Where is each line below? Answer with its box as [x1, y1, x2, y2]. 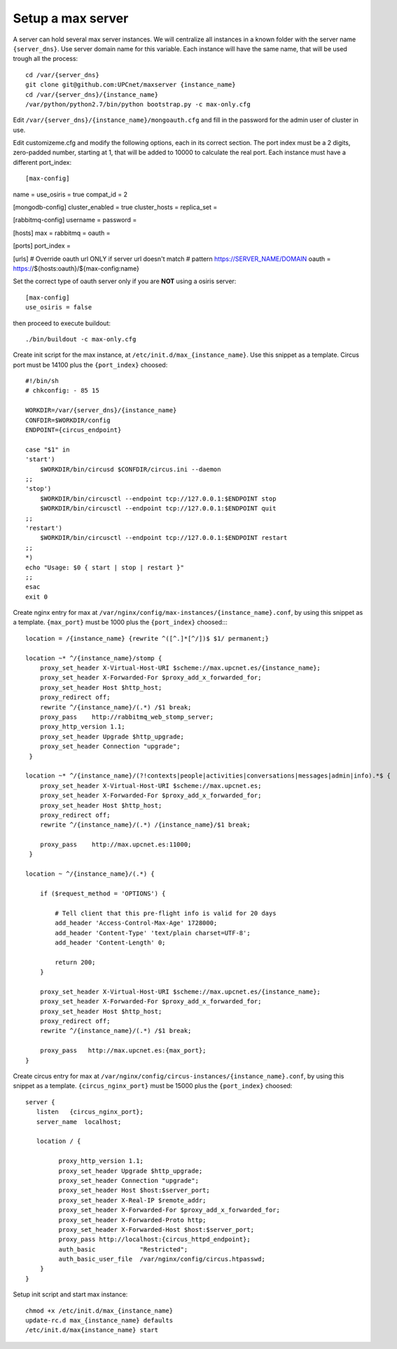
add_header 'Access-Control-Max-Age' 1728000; [55, 919, 218, 927]
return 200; [55, 958, 96, 966]
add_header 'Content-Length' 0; [55, 938, 166, 947]
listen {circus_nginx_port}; [36, 1108, 144, 1116]
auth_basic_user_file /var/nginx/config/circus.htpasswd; [58, 1255, 265, 1263]
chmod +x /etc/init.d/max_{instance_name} [25, 1306, 174, 1315]
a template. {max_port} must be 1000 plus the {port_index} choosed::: [13, 618, 228, 627]
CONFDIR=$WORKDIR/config [25, 416, 111, 424]
